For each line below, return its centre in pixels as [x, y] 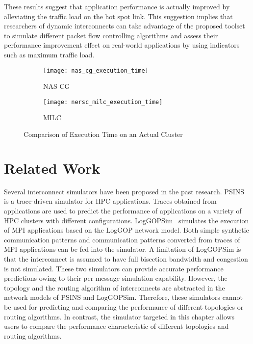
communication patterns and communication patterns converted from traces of [122, 239]
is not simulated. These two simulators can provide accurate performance [114, 268]
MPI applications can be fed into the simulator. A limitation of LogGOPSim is [123, 249]
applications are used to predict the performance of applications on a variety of [123, 210]
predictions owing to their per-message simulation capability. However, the [116, 278]
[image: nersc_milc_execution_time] [103, 102]
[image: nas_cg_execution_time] [96, 70]
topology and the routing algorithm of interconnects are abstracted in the [114, 287]
